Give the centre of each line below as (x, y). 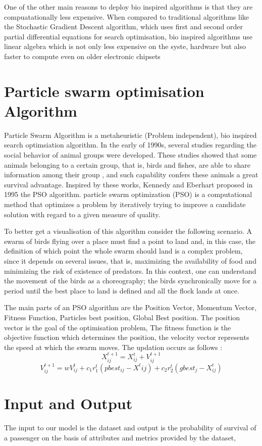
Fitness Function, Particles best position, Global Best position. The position (122, 317)
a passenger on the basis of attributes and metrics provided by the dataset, (120, 437)
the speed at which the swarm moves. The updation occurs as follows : (113, 347)
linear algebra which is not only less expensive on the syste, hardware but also (125, 46)
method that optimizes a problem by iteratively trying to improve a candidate (125, 204)
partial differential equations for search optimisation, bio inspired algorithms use (128, 36)
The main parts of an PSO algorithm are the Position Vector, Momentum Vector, (130, 307)
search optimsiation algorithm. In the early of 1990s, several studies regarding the (130, 145)
